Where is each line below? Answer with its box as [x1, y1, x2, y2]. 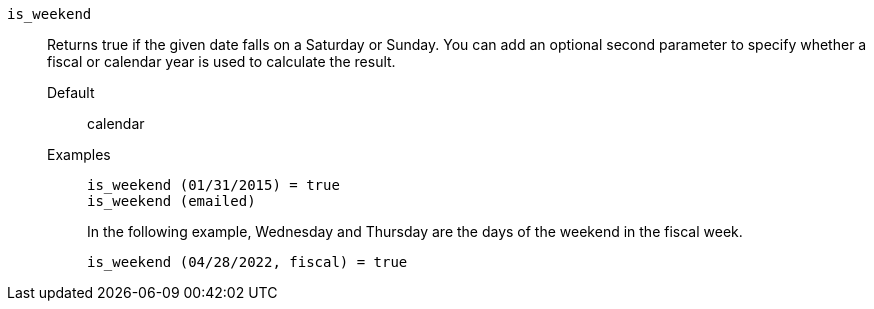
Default [47, 84, 95, 101]
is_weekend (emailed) [87, 193, 256, 209]
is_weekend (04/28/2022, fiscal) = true [87, 254, 408, 270]
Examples [47, 146, 111, 163]
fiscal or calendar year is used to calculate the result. [47, 53, 396, 70]
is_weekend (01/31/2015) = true [87, 177, 340, 193]
